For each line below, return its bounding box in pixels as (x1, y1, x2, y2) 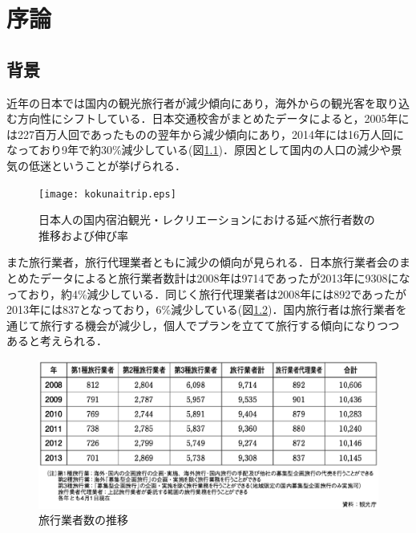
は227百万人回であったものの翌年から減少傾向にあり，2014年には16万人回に (6, 125, 404, 142)
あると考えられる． (6, 332, 107, 349)
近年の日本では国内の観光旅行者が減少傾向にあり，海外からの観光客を (6, 94, 377, 111)
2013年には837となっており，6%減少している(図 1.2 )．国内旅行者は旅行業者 (6, 301, 396, 318)
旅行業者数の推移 (38, 511, 128, 528)
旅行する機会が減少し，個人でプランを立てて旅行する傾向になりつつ (39, 316, 400, 333)
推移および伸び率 (38, 226, 128, 243)
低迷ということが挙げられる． (28, 157, 186, 173)
